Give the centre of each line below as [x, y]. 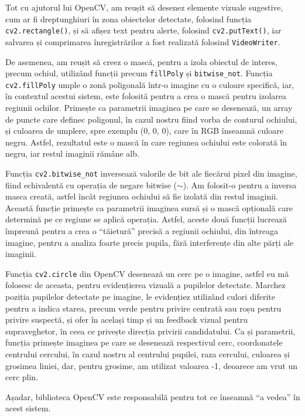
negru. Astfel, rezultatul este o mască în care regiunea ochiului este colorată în [146, 142]
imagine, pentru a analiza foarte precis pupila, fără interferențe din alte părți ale [150, 242]
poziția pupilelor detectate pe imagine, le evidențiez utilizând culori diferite [140, 297]
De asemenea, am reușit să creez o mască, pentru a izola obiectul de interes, [141, 61]
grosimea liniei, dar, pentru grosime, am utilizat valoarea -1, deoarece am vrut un [151, 365]
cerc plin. [22, 377]
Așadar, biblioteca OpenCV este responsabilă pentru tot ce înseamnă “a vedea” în [153, 396]
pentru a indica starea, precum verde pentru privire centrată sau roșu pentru [143, 308]
